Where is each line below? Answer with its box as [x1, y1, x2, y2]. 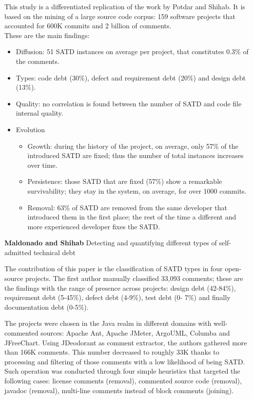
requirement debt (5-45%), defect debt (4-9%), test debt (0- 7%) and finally [4, 292, 231, 302]
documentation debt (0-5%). [4, 301, 89, 312]
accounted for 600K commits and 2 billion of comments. [4, 20, 172, 31]
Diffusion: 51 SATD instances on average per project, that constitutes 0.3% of [16, 46, 249, 57]
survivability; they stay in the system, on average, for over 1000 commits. [27, 185, 247, 196]
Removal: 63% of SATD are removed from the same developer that [27, 202, 227, 212]
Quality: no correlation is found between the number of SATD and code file [16, 98, 242, 108]
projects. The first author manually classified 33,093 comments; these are [25, 273, 243, 283]
